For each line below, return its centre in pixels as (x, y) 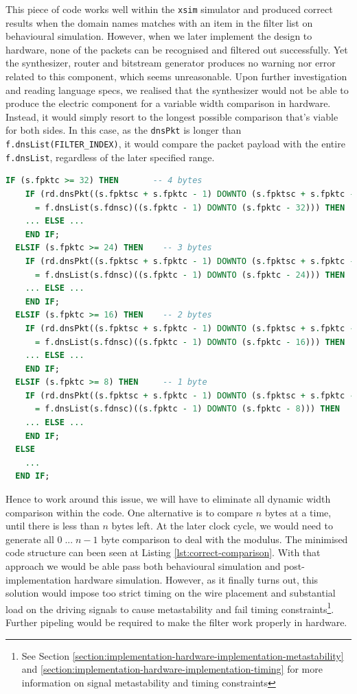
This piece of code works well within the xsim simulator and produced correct (169, 9)
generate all (30, 539)
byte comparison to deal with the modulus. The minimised (224, 539)
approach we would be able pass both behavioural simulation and (143, 566)
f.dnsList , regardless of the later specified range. (110, 157)
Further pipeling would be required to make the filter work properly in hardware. (176, 622)
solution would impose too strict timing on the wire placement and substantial (171, 593)
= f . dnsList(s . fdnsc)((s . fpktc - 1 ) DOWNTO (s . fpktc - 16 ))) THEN (190, 342)
